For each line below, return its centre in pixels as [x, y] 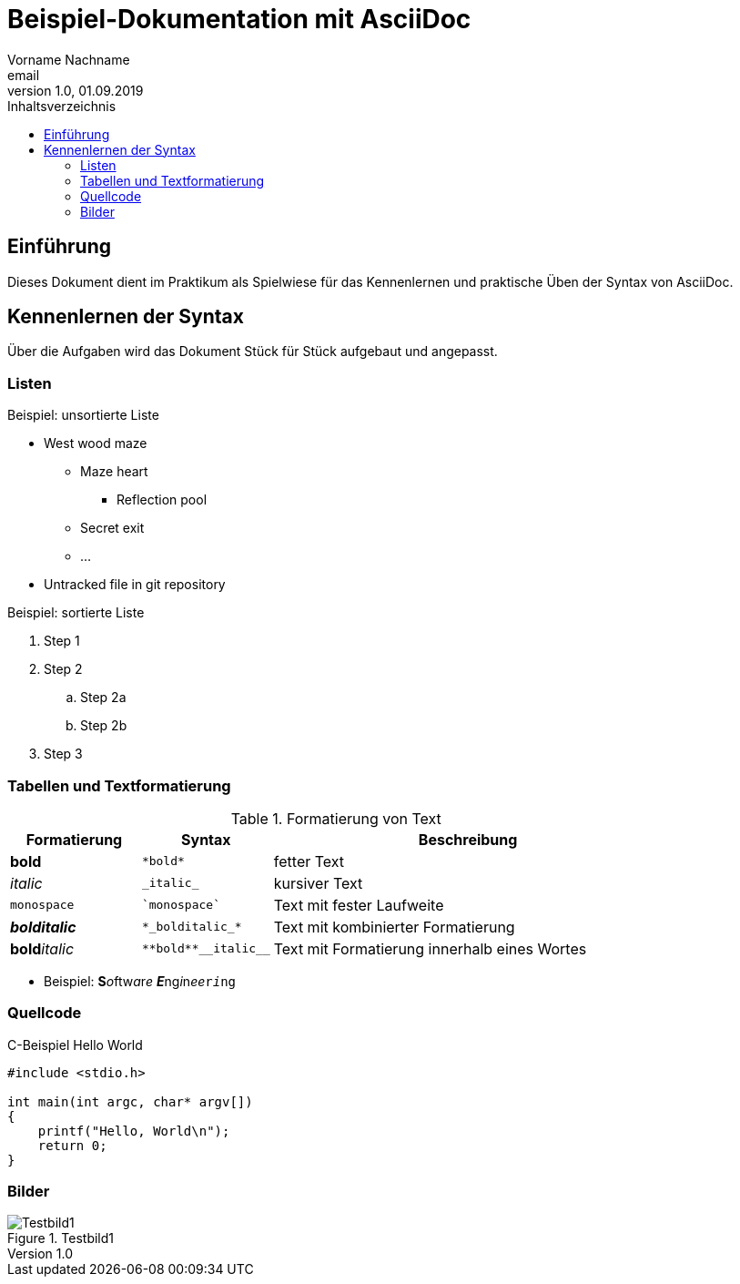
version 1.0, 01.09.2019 [76, 90]
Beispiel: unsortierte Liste [83, 415]
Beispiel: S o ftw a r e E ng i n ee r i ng [140, 981]
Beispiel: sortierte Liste [76, 613]
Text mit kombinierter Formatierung [394, 927]
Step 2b [104, 726]
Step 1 [62, 641]
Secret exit [112, 528]
